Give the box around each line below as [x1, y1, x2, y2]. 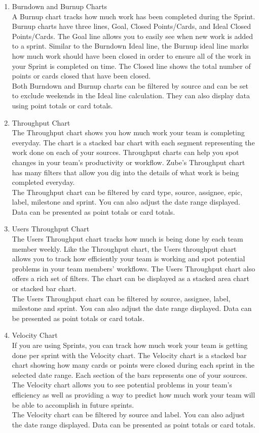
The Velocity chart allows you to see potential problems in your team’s [12, 379, 232, 390]
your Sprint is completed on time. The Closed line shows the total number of [12, 60, 251, 71]
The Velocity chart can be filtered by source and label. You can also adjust [12, 409, 245, 420]
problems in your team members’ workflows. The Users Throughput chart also [12, 263, 255, 273]
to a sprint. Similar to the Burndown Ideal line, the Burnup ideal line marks [12, 41, 249, 51]
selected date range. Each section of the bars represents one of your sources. [12, 369, 248, 380]
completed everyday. [12, 177, 75, 187]
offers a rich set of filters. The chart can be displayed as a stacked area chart [12, 273, 249, 284]
